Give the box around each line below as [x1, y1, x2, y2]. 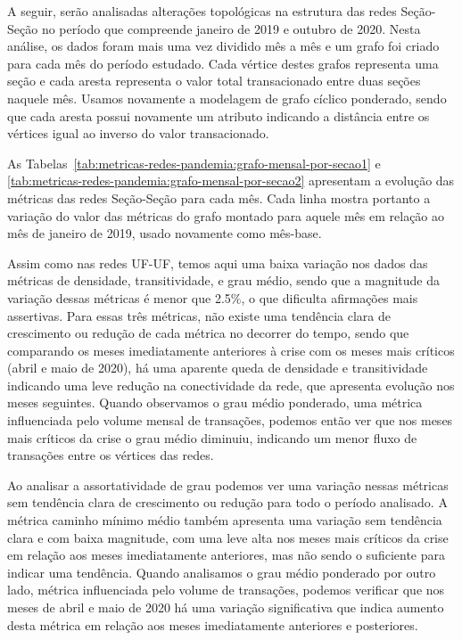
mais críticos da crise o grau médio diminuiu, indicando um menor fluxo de [7, 428, 417, 447]
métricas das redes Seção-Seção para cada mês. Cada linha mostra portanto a [7, 188, 431, 207]
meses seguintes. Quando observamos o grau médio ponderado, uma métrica [7, 393, 423, 412]
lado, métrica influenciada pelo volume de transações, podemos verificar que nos [7, 580, 445, 599]
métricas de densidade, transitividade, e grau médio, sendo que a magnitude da [7, 271, 440, 290]
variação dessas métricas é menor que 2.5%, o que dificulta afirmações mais [7, 288, 418, 307]
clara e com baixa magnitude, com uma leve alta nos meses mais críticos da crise [7, 528, 449, 546]
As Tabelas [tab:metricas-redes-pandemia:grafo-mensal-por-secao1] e [7, 153, 381, 172]
